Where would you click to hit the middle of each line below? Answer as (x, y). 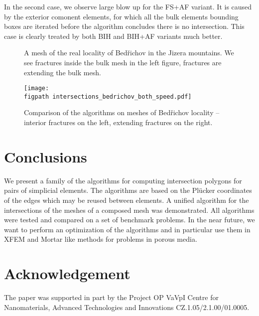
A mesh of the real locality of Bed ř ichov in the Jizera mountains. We (129, 53)
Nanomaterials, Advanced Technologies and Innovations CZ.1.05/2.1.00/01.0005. (127, 307)
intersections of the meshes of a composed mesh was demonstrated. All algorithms (129, 210)
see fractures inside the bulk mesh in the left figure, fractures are (123, 62)
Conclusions (46, 156)
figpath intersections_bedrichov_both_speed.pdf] (108, 96)
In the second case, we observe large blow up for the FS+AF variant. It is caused (128, 6)
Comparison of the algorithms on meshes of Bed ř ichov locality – (122, 112)
